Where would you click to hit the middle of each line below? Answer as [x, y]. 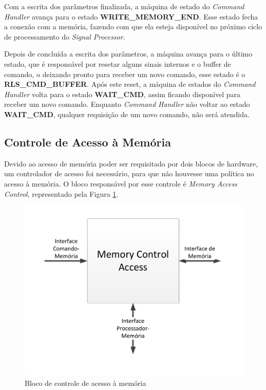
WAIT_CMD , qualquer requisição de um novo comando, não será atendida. [127, 114]
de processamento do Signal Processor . [65, 36]
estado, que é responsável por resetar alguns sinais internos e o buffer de [118, 63]
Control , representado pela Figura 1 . [61, 193]
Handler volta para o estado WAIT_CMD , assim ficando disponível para [122, 94]
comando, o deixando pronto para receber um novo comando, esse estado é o [125, 74]
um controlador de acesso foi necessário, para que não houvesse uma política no [129, 173]
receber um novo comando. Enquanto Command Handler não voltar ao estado [127, 104]
